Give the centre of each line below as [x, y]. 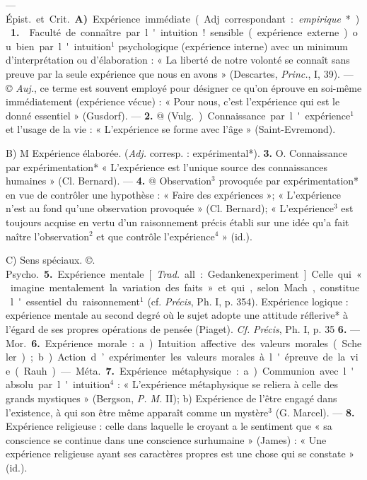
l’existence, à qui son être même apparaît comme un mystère [137, 412]
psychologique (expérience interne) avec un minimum [233, 46]
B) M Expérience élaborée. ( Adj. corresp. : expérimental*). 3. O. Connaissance [176, 152]
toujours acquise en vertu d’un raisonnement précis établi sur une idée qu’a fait [177, 222]
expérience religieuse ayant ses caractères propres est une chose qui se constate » [180, 453]
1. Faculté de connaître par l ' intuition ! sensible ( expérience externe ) [179, 32]
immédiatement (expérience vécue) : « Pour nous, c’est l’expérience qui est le [173, 101]
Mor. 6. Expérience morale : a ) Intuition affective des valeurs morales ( [171, 343]
